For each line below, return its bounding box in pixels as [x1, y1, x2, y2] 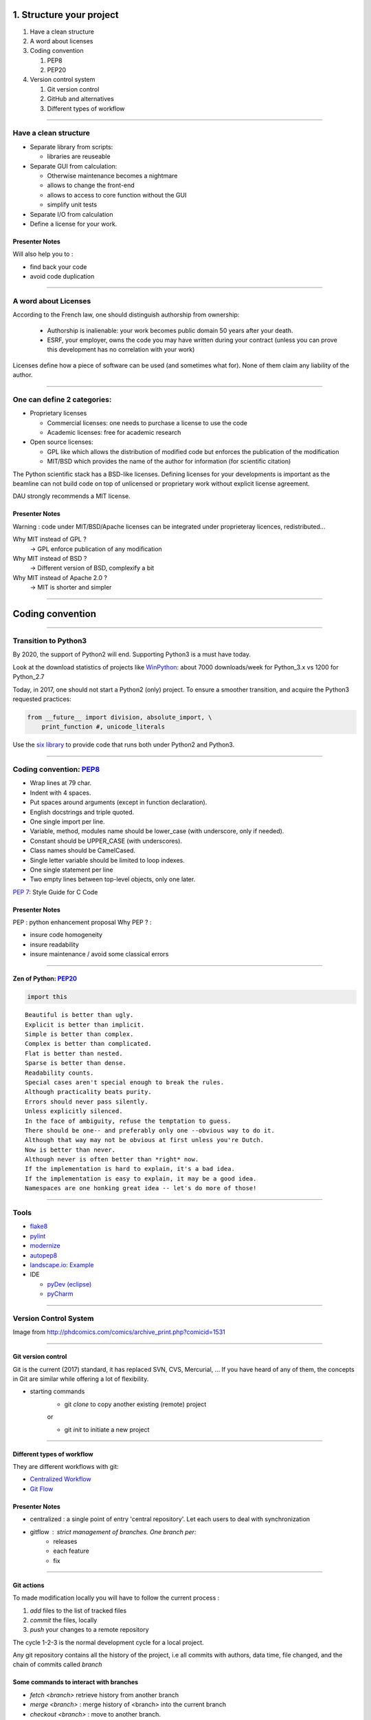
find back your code [30, 262, 87, 271]
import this [27, 993, 68, 1001]
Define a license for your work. [30, 219, 117, 228]
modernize [30, 1242, 61, 1250]
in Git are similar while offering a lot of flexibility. [12, 1375, 149, 1383]
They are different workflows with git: [12, 1463, 120, 1470]
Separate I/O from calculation [30, 210, 113, 218]
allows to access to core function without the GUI [47, 191, 187, 199]
